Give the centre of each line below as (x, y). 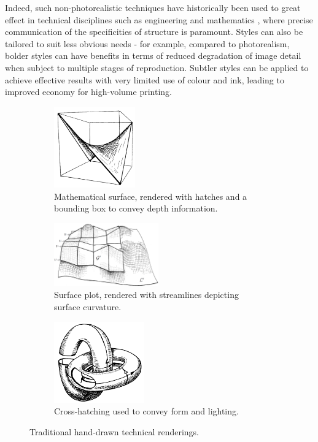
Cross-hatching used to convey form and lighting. (146, 411)
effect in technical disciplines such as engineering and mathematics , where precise (159, 19)
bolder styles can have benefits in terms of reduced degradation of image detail (153, 55)
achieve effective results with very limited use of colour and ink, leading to (145, 79)
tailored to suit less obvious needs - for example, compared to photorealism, (147, 43)
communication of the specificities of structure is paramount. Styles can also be (154, 32)
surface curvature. (88, 307)
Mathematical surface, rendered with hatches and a (151, 196)
